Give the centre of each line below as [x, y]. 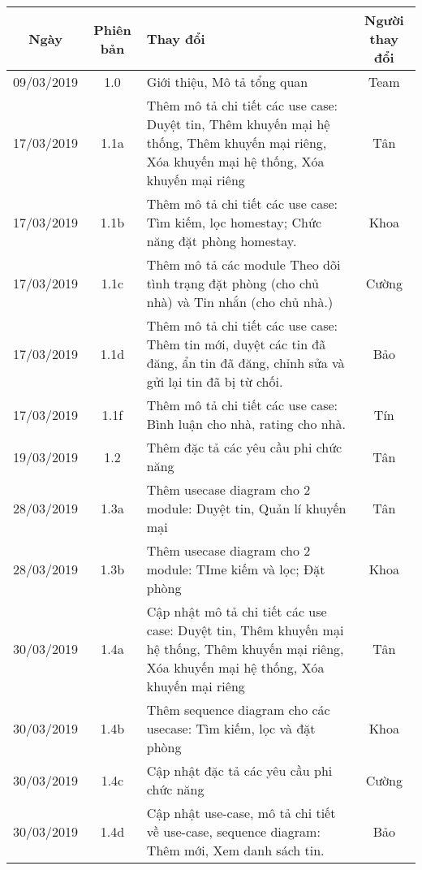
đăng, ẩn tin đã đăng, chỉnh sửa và [245, 363]
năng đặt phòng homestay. [222, 241]
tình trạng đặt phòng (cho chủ [233, 283]
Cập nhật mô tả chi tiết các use [237, 611]
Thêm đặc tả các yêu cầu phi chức [244, 447]
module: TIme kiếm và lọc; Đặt [236, 569]
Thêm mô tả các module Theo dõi [243, 264]
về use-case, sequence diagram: [233, 831]
